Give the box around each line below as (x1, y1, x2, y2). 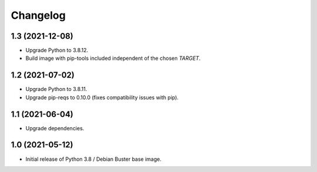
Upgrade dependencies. (25, 124, 85, 131)
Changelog (11, 9, 66, 22)
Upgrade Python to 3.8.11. (25, 86, 87, 93)
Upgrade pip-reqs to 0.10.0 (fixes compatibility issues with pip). (25, 94, 179, 101)
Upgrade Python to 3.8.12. (25, 47, 89, 54)
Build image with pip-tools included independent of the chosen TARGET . (25, 55, 201, 62)
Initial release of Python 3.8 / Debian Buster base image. (25, 156, 161, 163)
